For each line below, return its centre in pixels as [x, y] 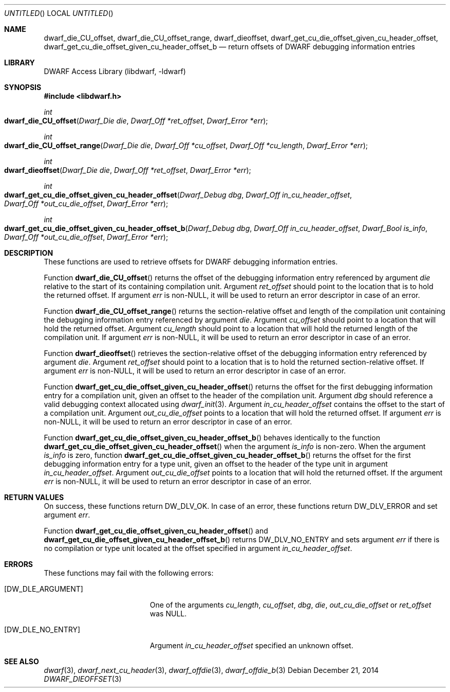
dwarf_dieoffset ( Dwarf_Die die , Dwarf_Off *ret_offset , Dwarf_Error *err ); [128, 170]
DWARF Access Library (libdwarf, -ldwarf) [115, 71]
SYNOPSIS [23, 87]
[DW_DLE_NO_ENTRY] [42, 629]
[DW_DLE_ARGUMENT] [44, 589]
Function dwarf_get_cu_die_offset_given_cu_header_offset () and [156, 531]
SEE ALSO [22, 661]
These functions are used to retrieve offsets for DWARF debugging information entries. [191, 262]
